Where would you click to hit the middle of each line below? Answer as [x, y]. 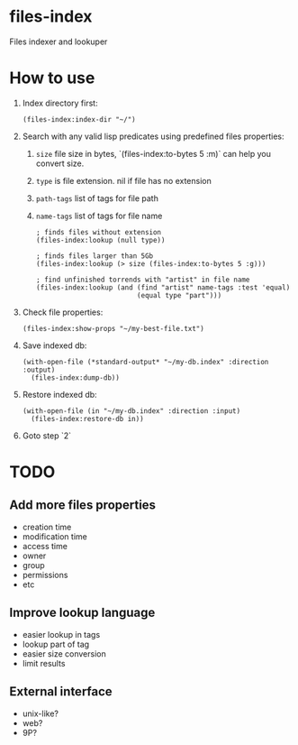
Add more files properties [82, 506]
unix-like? [40, 713]
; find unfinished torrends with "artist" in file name [143, 280]
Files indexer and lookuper [59, 41]
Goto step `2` [47, 436]
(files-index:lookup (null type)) [100, 240]
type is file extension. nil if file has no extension [123, 180]
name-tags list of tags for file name [99, 216]
